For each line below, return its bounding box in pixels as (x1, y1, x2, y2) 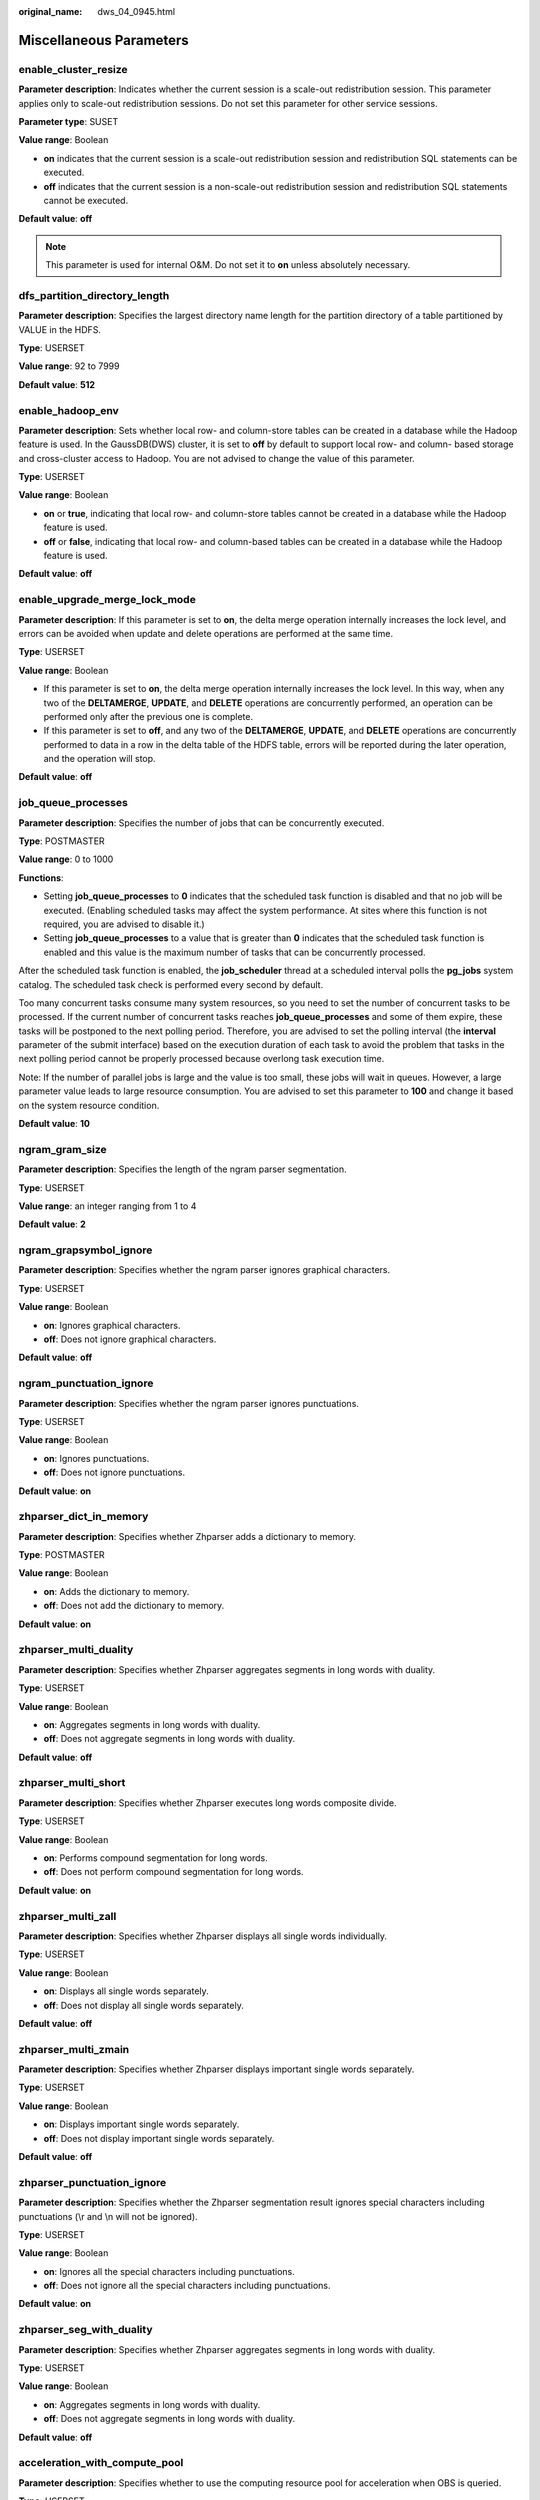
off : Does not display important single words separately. (43, 2132, 275, 2144)
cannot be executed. (43, 194, 129, 206)
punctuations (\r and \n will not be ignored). (18, 2210, 199, 2222)
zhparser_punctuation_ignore (18, 2175, 167, 2189)
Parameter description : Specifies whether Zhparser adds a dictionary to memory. (18, 1530, 357, 1542)
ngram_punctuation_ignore (18, 1376, 154, 1390)
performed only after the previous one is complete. (43, 710, 254, 722)
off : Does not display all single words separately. (43, 1999, 244, 2011)
